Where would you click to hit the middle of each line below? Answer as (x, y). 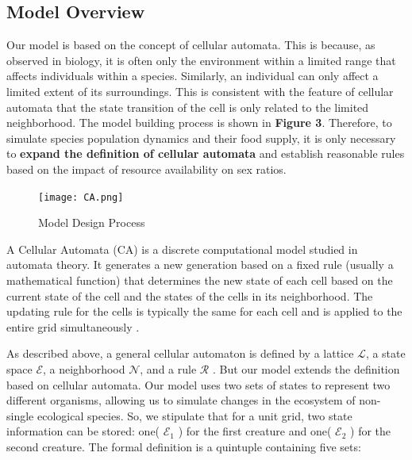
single (20, 415)
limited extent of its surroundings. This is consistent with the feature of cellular (200, 91)
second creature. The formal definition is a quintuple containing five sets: (184, 446)
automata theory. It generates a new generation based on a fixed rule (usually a (200, 264)
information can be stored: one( (83, 431)
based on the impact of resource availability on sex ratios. (146, 169)
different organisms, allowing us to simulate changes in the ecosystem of (181, 400)
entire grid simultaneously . (73, 326)
